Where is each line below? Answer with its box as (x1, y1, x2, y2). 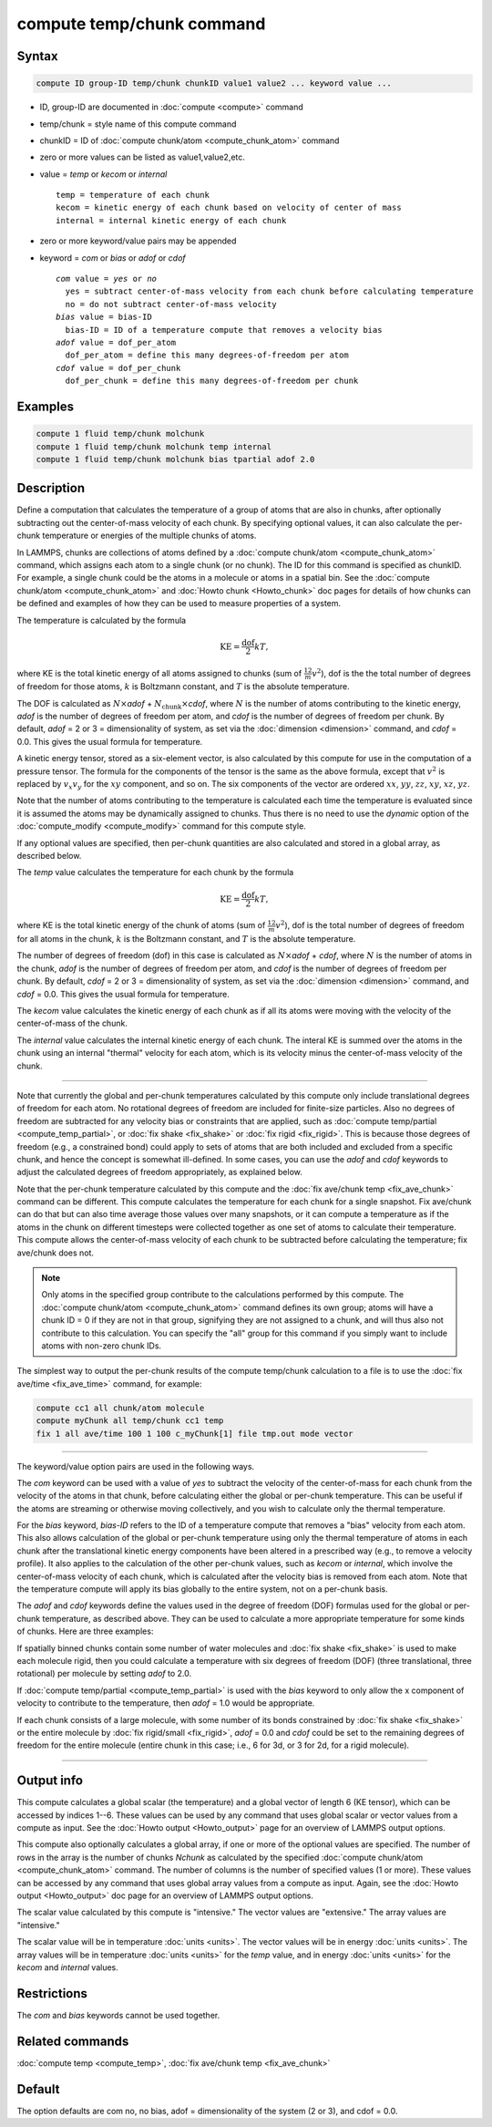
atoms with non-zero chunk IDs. (41, 1340, 162, 1351)
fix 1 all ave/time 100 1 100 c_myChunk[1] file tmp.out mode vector (36, 1428, 354, 1439)
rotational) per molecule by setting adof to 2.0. (16, 1668, 192, 1679)
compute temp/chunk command (16, 14, 266, 34)
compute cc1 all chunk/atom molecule (36, 1402, 205, 1413)
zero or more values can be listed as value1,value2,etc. (39, 151, 246, 163)
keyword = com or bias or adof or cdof (39, 252, 186, 263)
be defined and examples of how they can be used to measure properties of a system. (16, 598, 342, 609)
